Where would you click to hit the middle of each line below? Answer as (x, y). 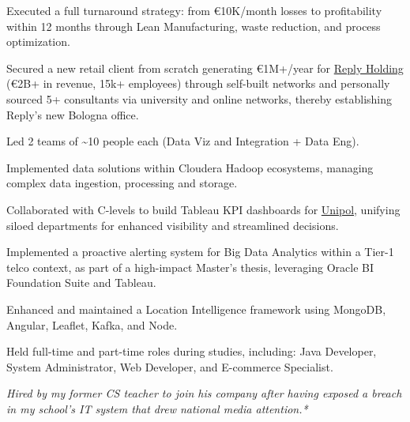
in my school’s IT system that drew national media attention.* (157, 408)
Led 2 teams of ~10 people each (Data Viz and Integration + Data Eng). (183, 141)
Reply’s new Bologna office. (73, 114)
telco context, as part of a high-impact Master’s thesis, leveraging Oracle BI (190, 267)
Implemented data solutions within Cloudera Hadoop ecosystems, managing (190, 167)
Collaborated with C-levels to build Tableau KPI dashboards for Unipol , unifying (203, 209)
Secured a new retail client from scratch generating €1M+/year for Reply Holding (205, 68)
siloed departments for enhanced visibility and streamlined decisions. (173, 225)
